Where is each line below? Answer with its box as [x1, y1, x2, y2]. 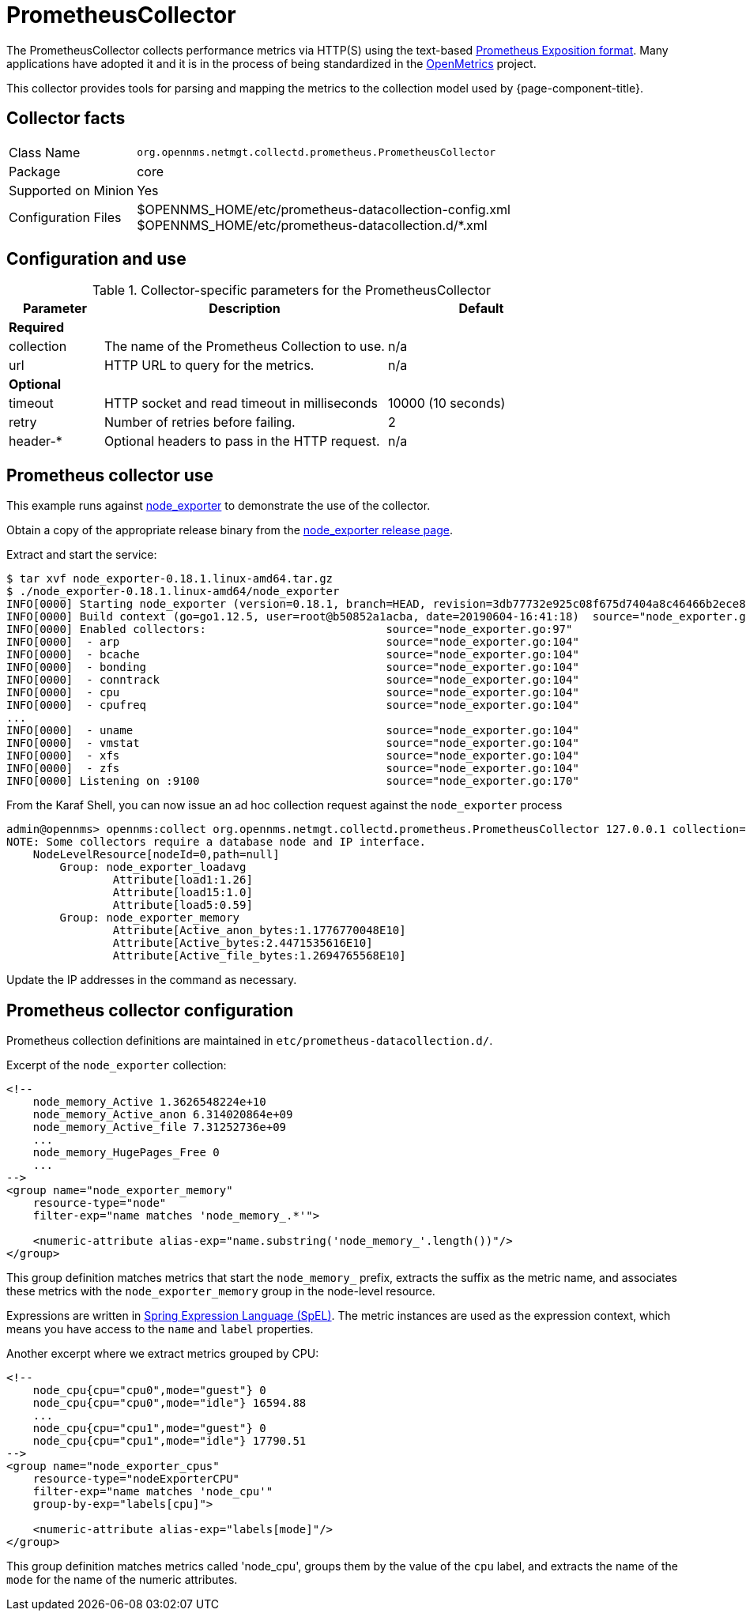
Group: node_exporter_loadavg [59, 861, 247, 874]
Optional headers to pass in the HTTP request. [104, 433, 380, 450]
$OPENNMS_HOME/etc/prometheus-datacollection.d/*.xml [137, 217, 488, 233]
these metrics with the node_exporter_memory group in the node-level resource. [6, 1284, 435, 1298]
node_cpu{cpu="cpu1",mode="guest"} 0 [32, 1422, 266, 1435]
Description [209, 300, 281, 317]
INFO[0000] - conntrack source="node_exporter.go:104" [6, 673, 579, 687]
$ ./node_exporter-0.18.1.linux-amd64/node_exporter [6, 585, 340, 598]
